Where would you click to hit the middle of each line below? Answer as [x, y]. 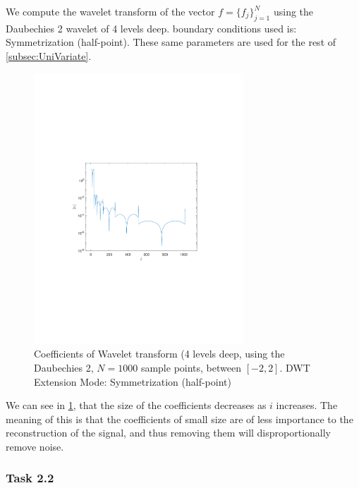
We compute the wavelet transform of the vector [110, 11]
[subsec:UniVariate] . [49, 55]
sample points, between [191, 367]
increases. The [307, 405]
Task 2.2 [30, 478]
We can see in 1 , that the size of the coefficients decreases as [136, 405]
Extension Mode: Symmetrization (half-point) [133, 381]
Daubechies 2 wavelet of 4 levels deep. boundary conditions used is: [151, 28]
